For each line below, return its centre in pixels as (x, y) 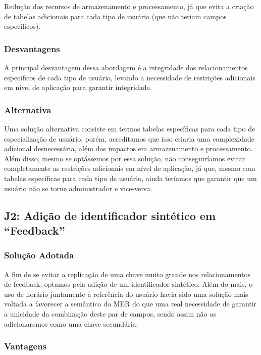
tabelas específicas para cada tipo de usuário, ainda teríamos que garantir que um (130, 178)
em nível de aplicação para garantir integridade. (78, 87)
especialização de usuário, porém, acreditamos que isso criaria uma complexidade (129, 138)
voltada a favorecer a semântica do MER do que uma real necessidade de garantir (130, 304)
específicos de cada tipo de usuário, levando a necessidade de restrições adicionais (130, 77)
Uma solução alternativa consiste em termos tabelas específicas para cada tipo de (130, 128)
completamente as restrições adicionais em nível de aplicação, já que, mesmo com (130, 168)
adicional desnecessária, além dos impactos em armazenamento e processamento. (128, 148)
